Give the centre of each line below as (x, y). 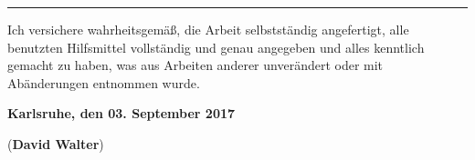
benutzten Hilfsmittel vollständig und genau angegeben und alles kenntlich (216, 47)
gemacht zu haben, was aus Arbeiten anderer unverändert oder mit (195, 65)
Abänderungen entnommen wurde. (104, 82)
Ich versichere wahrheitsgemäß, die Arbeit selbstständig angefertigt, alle (208, 29)
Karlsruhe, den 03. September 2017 (121, 113)
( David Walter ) (56, 143)
